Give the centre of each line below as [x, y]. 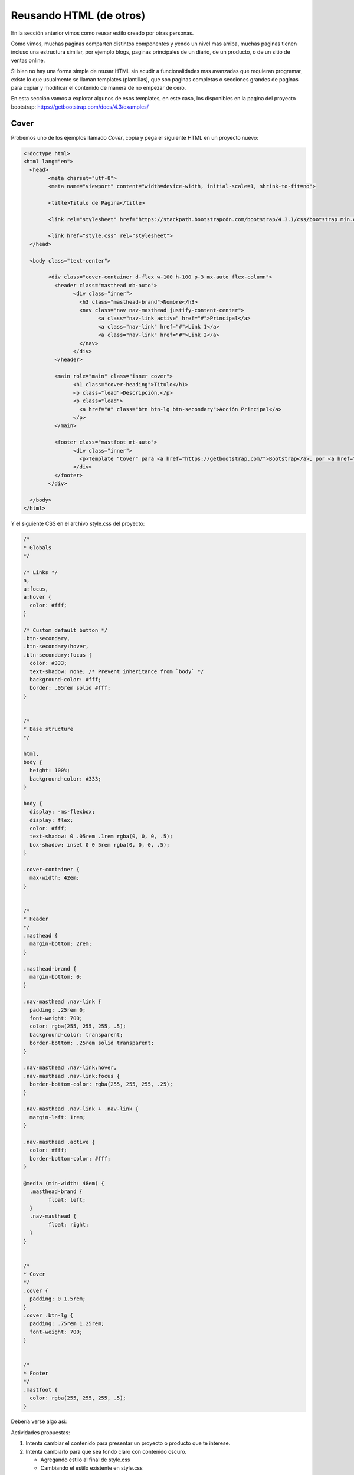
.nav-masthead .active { [59, 1142]
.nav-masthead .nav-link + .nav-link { [81, 1109]
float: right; [68, 1225]
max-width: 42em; [55, 878]
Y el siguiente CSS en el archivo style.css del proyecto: [78, 524]
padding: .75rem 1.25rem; [67, 1324]
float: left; [67, 1200]
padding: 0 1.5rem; [58, 1299]
